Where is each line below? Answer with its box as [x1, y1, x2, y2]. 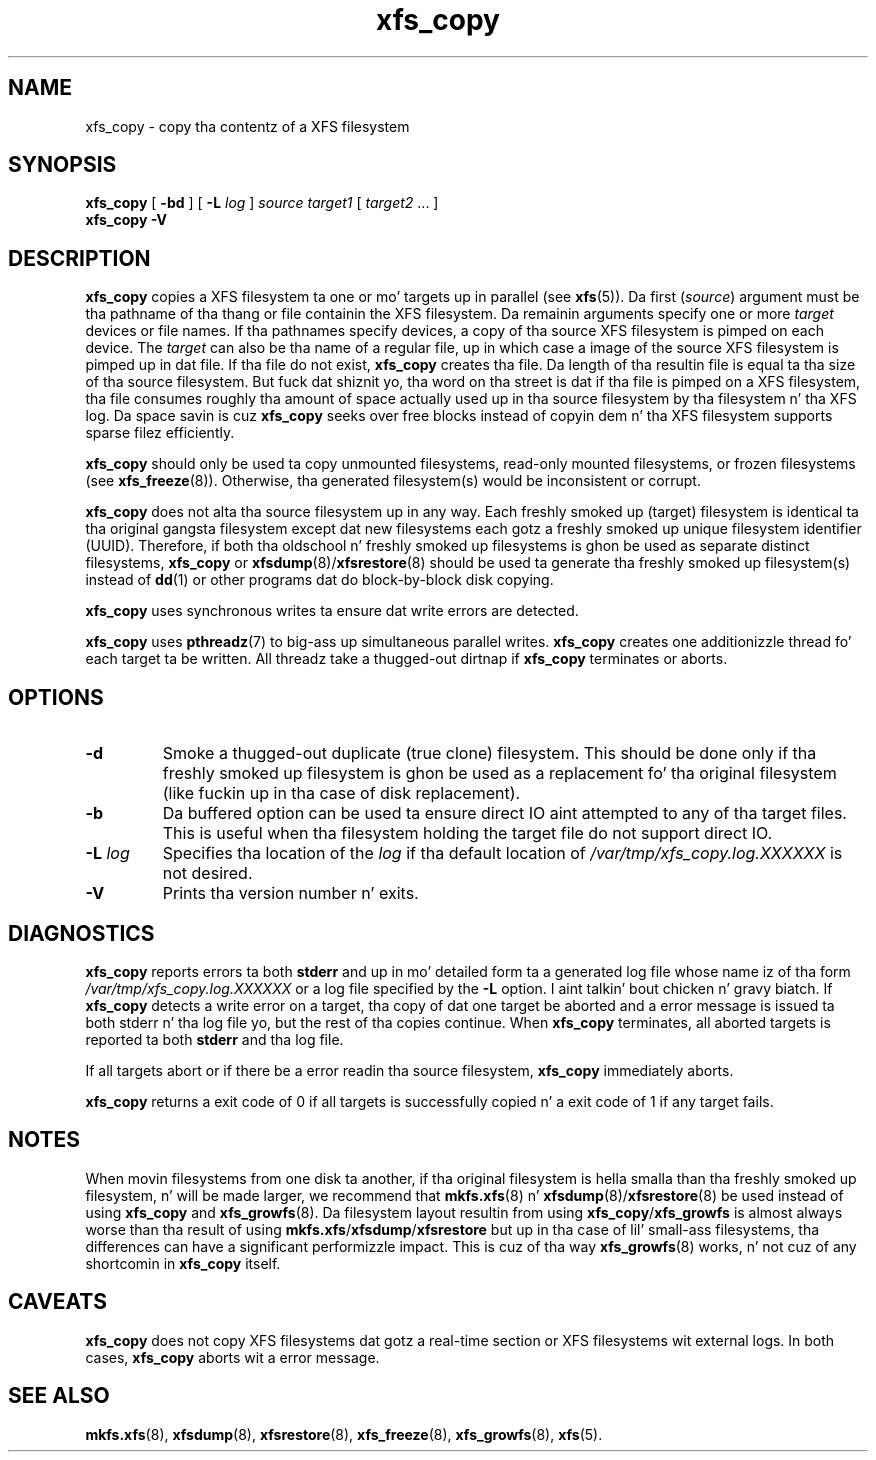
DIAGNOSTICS [8, 920, 155, 946]
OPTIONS [8, 684, 104, 710]
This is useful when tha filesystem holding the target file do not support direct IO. [162, 823, 773, 844]
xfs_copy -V [85, 211, 168, 229]
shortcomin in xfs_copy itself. [85, 1254, 281, 1272]
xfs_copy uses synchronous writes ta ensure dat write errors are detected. [85, 602, 579, 620]
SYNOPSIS [8, 152, 117, 178]
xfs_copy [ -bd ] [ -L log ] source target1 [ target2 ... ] [85, 194, 439, 212]
